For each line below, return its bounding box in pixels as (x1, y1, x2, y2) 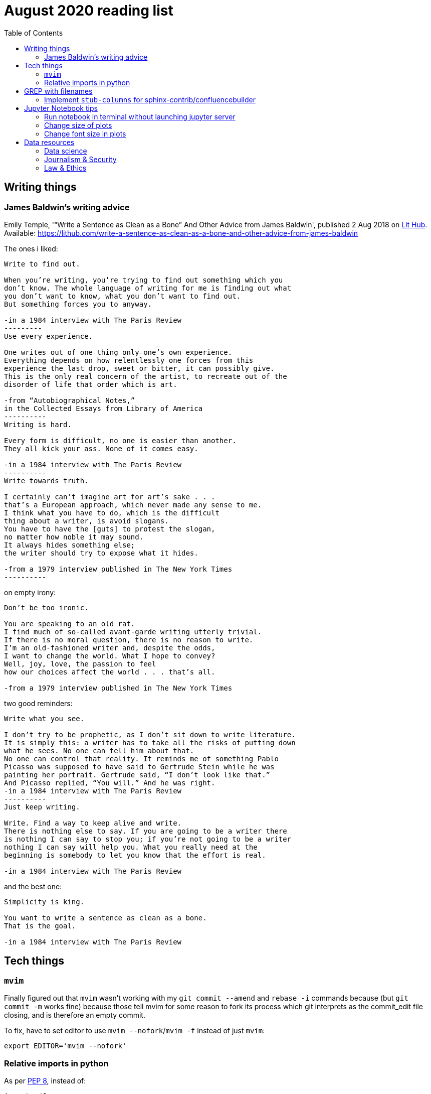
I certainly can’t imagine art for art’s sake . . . (4, 492, 215, 501)
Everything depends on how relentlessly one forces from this (4, 356, 254, 364)
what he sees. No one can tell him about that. (4, 746, 194, 755)
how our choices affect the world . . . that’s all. (4, 667, 215, 676)
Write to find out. (4, 259, 80, 268)
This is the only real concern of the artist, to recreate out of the (4, 372, 287, 380)
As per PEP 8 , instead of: (4, 1076, 86, 1085)
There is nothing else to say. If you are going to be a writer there (4, 827, 287, 835)
